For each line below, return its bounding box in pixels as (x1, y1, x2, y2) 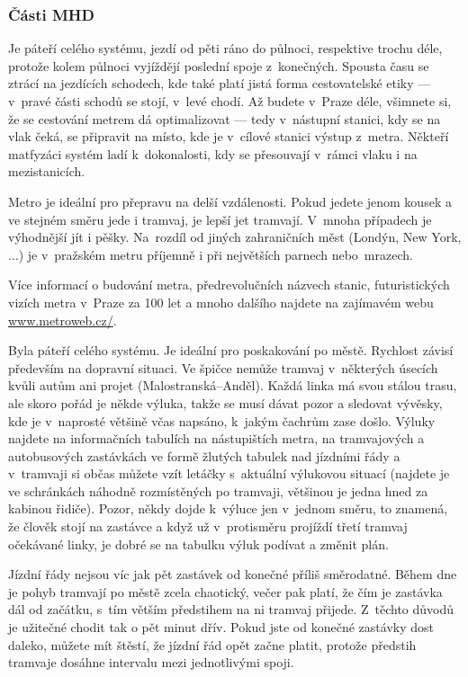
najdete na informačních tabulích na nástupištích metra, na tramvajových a (8, 429, 425, 448)
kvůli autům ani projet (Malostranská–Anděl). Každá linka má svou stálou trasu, (8, 376, 457, 395)
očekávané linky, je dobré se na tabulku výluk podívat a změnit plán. (8, 534, 389, 553)
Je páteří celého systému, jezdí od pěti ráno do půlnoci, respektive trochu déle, (8, 39, 443, 58)
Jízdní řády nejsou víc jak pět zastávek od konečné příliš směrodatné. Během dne (8, 565, 457, 583)
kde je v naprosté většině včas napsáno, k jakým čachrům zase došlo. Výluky (8, 411, 436, 430)
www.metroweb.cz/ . (8, 310, 117, 329)
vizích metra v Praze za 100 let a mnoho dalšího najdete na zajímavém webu (8, 292, 434, 311)
